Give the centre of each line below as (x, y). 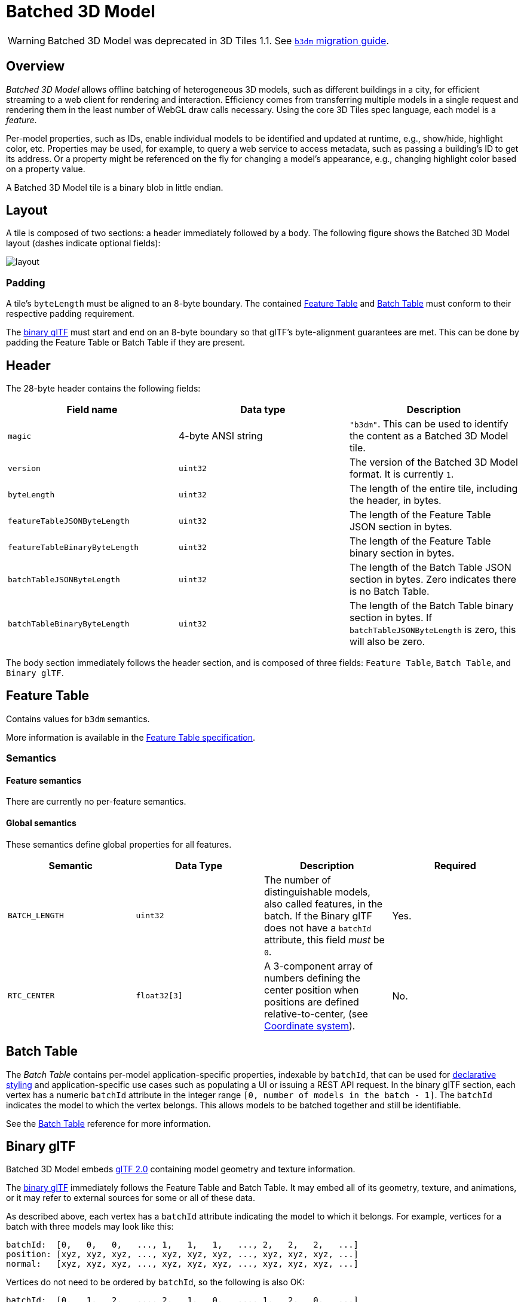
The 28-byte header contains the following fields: (103, 389)
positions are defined (312, 1002)
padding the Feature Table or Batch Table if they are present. (126, 343)
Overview (36, 66)
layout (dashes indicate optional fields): (83, 243)
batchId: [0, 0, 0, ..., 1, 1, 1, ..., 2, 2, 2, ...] (183, 1245)
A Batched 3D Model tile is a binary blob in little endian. (115, 187)
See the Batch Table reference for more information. (108, 1123)
